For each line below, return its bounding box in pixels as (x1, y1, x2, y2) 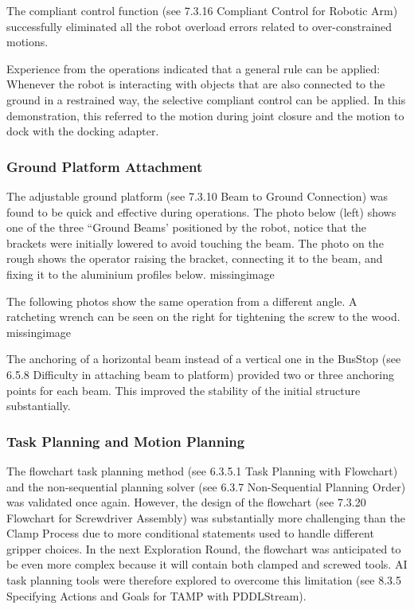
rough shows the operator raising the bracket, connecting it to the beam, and (6, 250, 383, 267)
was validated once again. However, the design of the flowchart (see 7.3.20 (6, 494, 366, 510)
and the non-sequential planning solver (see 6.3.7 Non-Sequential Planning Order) (6, 478, 406, 495)
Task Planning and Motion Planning (6, 431, 245, 451)
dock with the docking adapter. (6, 123, 159, 139)
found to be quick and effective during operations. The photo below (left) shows (6, 203, 396, 220)
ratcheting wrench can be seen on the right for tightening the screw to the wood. (6, 308, 400, 325)
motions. (6, 33, 49, 50)
